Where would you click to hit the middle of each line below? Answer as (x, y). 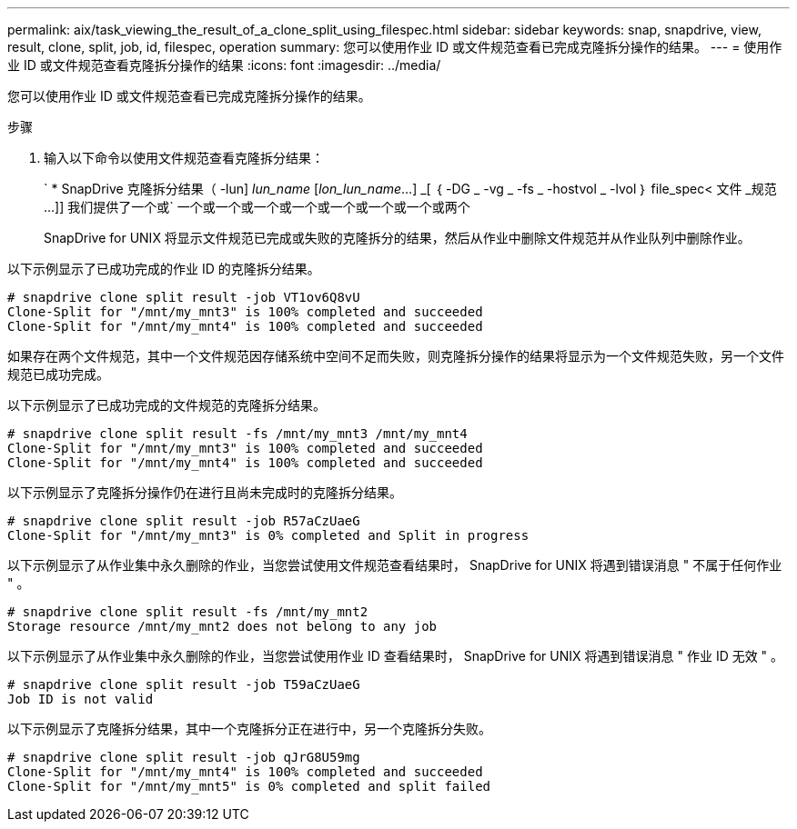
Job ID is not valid (81, 699)
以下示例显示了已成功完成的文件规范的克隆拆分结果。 (166, 405)
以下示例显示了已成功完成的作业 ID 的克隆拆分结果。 (164, 269)
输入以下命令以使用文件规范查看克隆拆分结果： (184, 158)
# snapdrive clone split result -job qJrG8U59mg (184, 757)
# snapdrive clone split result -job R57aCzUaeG (184, 521)
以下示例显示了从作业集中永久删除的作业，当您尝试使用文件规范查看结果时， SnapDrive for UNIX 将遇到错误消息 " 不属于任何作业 (395, 565)
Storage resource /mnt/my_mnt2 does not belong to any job (222, 626)
